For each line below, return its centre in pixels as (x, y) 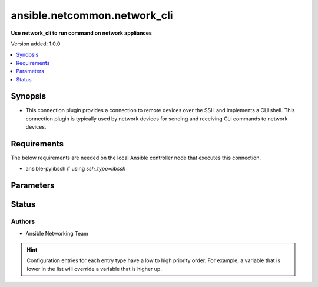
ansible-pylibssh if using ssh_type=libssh (76, 169)
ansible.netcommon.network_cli (92, 15)
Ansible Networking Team (57, 233)
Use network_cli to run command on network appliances (82, 33)
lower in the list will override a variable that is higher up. (94, 269)
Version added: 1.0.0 (36, 44)
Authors (23, 221)
